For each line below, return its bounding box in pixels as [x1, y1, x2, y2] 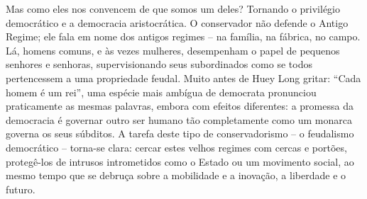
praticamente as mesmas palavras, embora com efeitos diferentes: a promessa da [6, 98, 354, 113]
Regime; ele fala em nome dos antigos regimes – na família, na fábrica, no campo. [6, 29, 361, 44]
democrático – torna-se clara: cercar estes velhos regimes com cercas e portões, [6, 140, 347, 154]
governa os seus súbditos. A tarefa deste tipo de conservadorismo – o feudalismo [6, 126, 354, 141]
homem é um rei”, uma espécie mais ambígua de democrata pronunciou [6, 84, 317, 99]
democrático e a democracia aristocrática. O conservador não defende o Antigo [6, 15, 349, 30]
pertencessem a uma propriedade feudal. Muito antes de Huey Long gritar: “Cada [6, 70, 361, 85]
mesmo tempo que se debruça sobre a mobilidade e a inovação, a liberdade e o [6, 168, 346, 183]
